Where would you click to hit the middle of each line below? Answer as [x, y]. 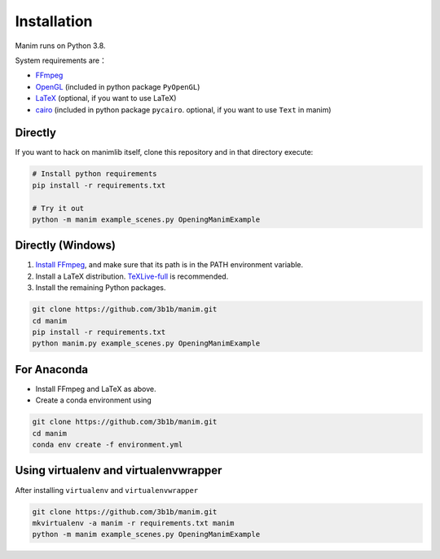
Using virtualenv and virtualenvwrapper [119, 471]
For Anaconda [52, 370]
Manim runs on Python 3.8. [60, 46]
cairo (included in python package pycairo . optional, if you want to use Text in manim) [183, 109]
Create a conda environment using [94, 400]
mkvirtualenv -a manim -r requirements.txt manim [133, 523]
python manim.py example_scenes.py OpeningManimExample [146, 343]
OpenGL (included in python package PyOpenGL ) [118, 86]
